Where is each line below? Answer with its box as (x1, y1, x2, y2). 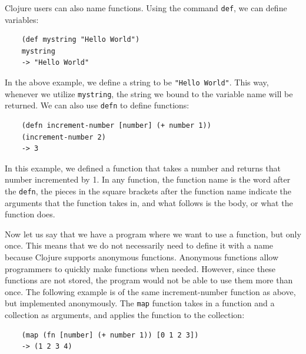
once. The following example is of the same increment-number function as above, (5, 285, 296, 297)
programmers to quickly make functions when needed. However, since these (5, 262, 276, 274)
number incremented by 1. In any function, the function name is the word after (5, 173, 291, 186)
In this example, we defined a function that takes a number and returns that (5, 161, 281, 174)
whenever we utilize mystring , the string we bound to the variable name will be (5, 87, 293, 100)
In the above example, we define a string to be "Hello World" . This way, (5, 76, 269, 88)
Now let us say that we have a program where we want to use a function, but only (5, 227, 301, 240)
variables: (5, 13, 39, 25)
